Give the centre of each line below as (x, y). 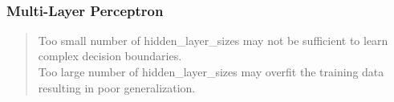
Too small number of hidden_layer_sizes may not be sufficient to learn (213, 40)
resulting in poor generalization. (117, 87)
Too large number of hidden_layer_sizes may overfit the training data (211, 71)
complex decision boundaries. (110, 56)
